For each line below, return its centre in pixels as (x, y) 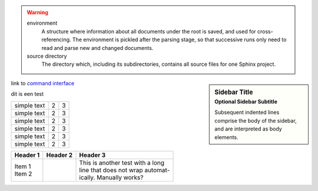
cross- (265, 31)
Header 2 (59, 155)
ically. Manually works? (111, 177)
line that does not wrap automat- (125, 170)
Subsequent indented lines (247, 112)
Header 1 (27, 155)
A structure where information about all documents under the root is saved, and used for (149, 31)
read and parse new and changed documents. (97, 48)
